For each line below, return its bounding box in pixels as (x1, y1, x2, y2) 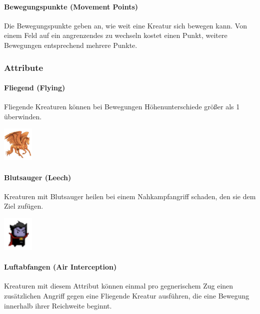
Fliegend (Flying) (4, 82, 65, 93)
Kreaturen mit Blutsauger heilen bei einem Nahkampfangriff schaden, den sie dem (4, 191, 256, 201)
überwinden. (4, 111, 42, 121)
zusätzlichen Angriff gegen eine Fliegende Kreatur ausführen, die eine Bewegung (4, 290, 249, 301)
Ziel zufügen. (4, 201, 43, 211)
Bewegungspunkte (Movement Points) (4, 1, 138, 11)
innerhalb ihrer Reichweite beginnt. (4, 300, 112, 311)
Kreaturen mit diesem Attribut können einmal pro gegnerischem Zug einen (4, 281, 233, 291)
